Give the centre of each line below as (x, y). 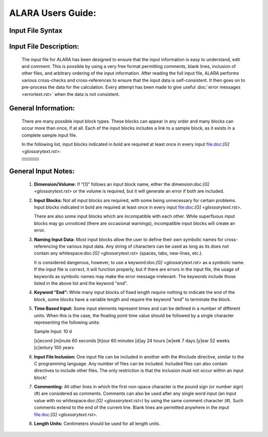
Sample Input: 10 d (53, 331)
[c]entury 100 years (54, 348)
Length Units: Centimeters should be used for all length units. (97, 424)
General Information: (42, 109)
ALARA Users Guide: (53, 13)
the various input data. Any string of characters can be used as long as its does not (144, 246)
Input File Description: (44, 46)
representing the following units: (67, 322)
